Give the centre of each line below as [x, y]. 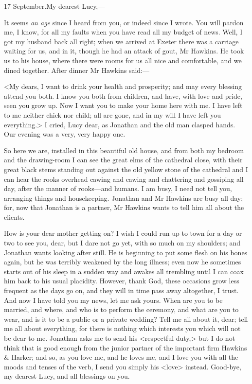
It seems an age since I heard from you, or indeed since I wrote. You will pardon [124, 22]
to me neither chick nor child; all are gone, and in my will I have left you [113, 114]
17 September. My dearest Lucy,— [54, 6]
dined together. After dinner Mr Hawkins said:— [77, 70]
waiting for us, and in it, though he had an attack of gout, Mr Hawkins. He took [124, 51]
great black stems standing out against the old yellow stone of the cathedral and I [126, 169]
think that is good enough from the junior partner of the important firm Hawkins [126, 347]
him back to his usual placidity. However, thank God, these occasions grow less [122, 281]
